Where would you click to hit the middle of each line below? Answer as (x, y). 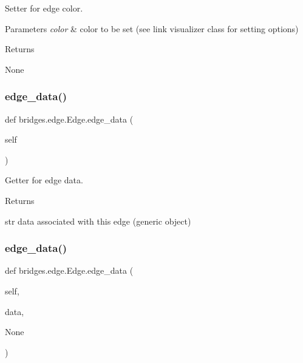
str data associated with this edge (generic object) (98, 221)
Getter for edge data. (44, 180)
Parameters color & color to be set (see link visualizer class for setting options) (152, 28)
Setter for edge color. (44, 8)
